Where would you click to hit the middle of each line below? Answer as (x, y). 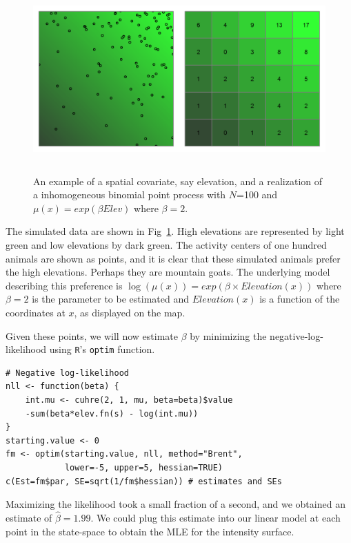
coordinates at (36, 312)
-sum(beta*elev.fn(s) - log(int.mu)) (112, 413)
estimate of (29, 517)
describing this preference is (64, 285)
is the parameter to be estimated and (110, 299)
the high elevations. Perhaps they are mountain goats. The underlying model (168, 272)
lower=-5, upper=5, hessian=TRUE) (143, 467)
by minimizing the (228, 335)
